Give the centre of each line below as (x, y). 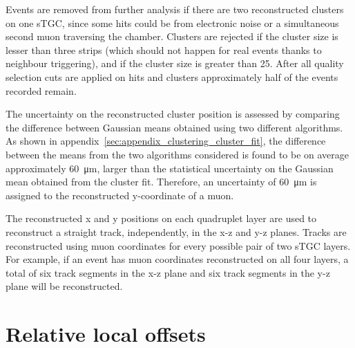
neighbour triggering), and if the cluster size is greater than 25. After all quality (175, 63)
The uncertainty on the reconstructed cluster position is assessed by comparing (173, 114)
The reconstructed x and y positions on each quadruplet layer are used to (161, 218)
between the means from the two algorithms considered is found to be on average (177, 154)
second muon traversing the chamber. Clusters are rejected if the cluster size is (172, 36)
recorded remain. (41, 90)
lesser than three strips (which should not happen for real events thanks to (164, 49)
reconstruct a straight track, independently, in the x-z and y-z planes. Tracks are (176, 231)
